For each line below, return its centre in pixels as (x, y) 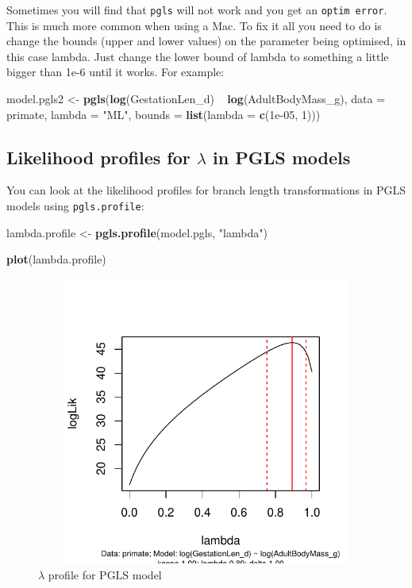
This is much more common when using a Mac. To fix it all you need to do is (194, 25)
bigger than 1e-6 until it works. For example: (116, 72)
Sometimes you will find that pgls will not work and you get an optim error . (197, 10)
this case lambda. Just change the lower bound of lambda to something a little (198, 56)
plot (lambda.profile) (56, 259)
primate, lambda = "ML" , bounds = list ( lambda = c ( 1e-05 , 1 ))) (164, 114)
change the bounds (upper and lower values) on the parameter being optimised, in (206, 41)
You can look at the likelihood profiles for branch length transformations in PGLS (206, 190)
